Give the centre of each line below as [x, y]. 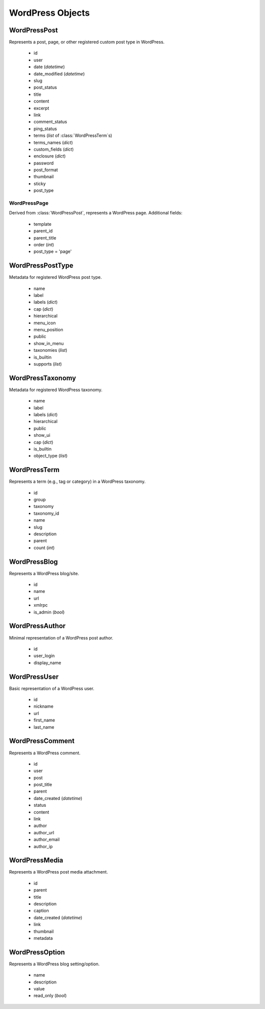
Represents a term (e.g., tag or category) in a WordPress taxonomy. [77, 481]
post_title [43, 785]
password [44, 163]
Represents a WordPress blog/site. [44, 573]
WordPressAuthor [37, 626]
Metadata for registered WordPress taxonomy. [56, 390]
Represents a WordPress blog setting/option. [54, 964]
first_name [44, 720]
